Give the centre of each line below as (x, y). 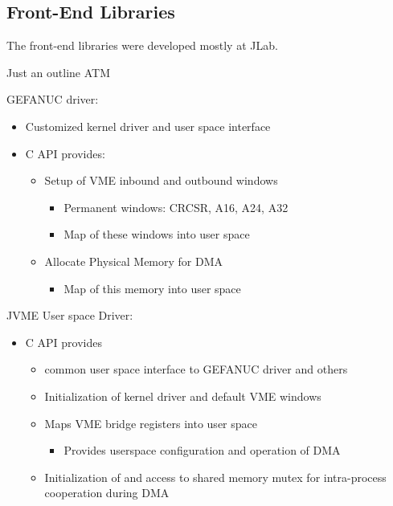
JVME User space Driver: (70, 315)
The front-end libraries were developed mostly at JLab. (142, 45)
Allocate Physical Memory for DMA (134, 261)
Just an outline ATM (59, 72)
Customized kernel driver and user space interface (148, 126)
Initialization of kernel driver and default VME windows (183, 396)
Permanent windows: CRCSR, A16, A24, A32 (176, 207)
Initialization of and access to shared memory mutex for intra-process (215, 477)
